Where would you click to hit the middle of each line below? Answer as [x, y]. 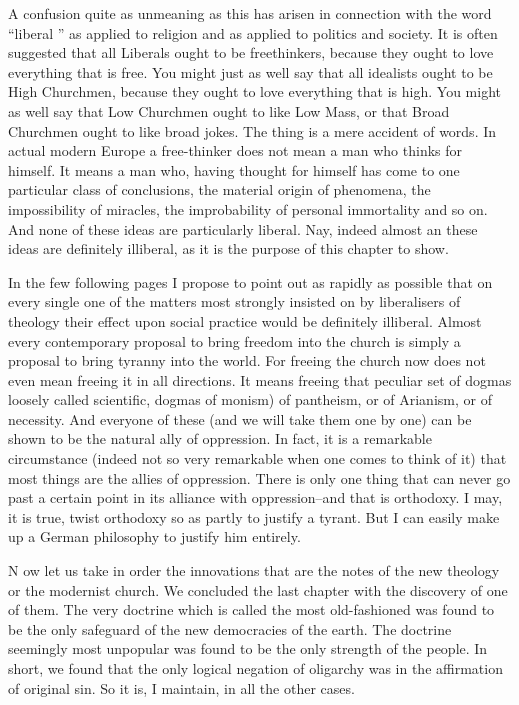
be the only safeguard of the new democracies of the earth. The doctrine [230, 628]
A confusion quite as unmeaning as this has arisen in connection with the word [250, 13]
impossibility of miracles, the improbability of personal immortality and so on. [248, 208]
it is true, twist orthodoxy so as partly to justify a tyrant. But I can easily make [254, 516]
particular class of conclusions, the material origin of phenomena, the [219, 189]
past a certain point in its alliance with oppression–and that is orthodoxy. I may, [255, 497]
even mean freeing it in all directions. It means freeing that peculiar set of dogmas [260, 379]
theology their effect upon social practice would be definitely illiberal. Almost [245, 320]
